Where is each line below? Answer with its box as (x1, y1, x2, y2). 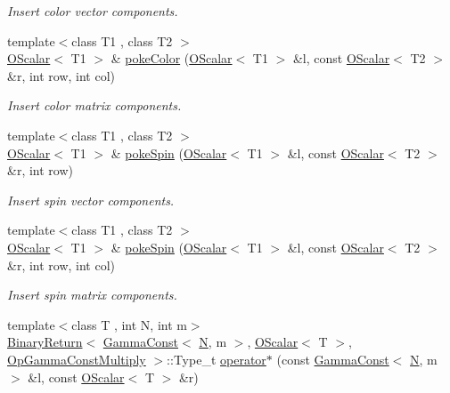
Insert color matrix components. (7, 96, 182, 115)
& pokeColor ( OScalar (110, 49, 233, 68)
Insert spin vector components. (7, 190, 175, 209)
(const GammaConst (276, 349, 389, 368)
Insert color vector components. (7, 2, 178, 20)
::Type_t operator (167, 349, 266, 368)
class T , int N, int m (71, 315, 187, 333)
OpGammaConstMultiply (7, 349, 146, 368)
